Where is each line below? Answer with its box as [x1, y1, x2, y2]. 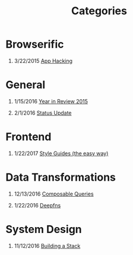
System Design [5, 222, 83, 236]
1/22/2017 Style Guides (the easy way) [14, 150, 109, 157]
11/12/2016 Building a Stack [14, 242, 81, 249]
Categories [71, 4, 127, 18]
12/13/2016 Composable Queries [14, 190, 94, 197]
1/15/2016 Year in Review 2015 [14, 97, 88, 105]
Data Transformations [5, 171, 116, 184]
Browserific [5, 37, 64, 51]
